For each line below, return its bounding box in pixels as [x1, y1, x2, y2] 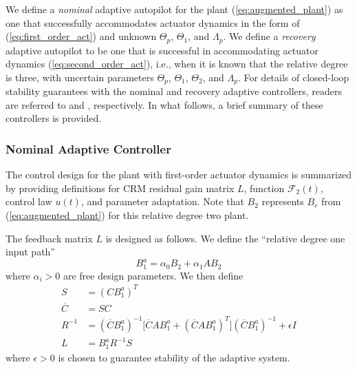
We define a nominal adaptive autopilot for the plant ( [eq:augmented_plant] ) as [6, 2, 343, 16]
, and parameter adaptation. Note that [80, 194, 244, 209]
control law [6, 194, 52, 209]
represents [261, 194, 304, 209]
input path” [6, 244, 55, 259]
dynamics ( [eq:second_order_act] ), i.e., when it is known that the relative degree [6, 56, 348, 71]
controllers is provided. [6, 111, 102, 125]
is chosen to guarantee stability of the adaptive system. [58, 350, 290, 364]
